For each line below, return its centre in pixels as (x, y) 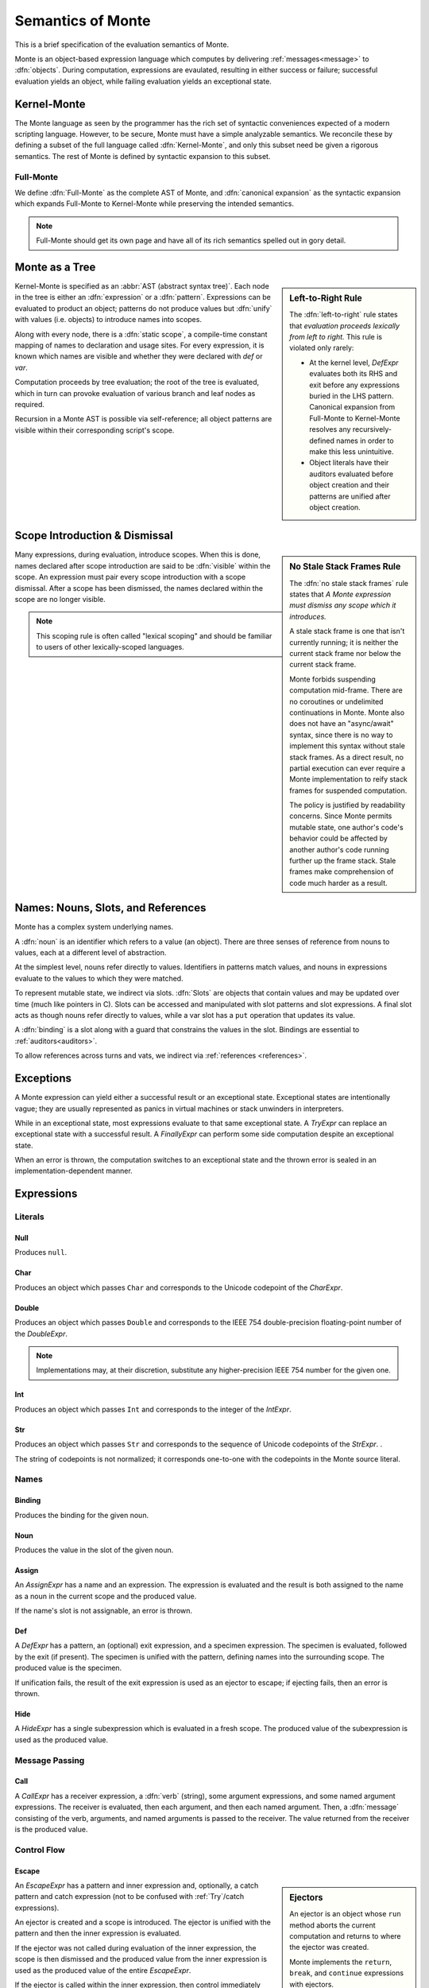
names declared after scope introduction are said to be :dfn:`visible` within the (143, 565)
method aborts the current (333, 1925)
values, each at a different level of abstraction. (91, 953)
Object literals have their (349, 463)
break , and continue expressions (347, 1973)
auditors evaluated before (351, 474)
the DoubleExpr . (41, 1334)
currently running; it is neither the (344, 642)
